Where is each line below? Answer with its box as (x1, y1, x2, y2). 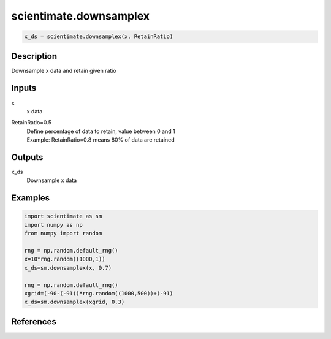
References (11, 316, 56, 327)
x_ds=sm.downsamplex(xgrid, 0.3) (24, 299, 125, 306)
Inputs (11, 83, 37, 93)
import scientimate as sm (24, 213, 102, 220)
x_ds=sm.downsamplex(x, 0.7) (24, 264, 112, 271)
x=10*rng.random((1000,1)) (24, 256, 105, 263)
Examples (11, 193, 50, 204)
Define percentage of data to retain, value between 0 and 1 (26, 128, 175, 135)
